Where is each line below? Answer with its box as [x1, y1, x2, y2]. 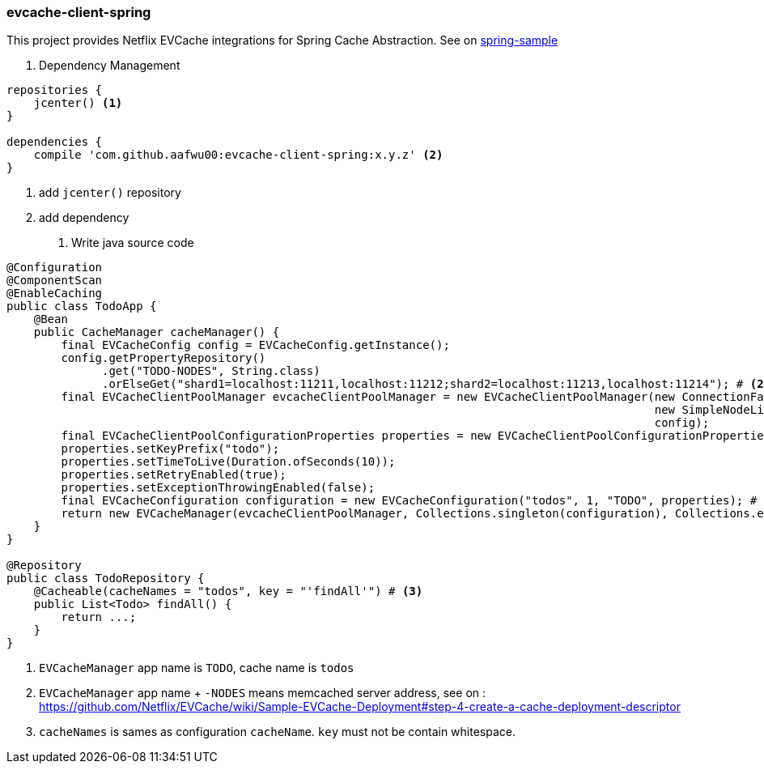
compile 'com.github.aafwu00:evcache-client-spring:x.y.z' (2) [33, 148, 444, 162]
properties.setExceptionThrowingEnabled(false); [61, 481, 376, 495]
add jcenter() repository [39, 185, 181, 200]
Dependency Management [39, 58, 180, 73]
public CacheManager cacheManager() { [33, 325, 280, 339]
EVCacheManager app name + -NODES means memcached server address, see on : [39, 686, 486, 700]
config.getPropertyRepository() [61, 351, 266, 365]
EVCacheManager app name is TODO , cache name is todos [39, 661, 354, 675]
